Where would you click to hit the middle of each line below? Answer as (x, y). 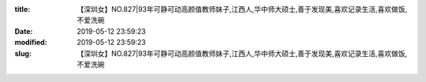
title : (22, 9)
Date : (24, 31)
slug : (23, 53)
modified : (31, 43)
